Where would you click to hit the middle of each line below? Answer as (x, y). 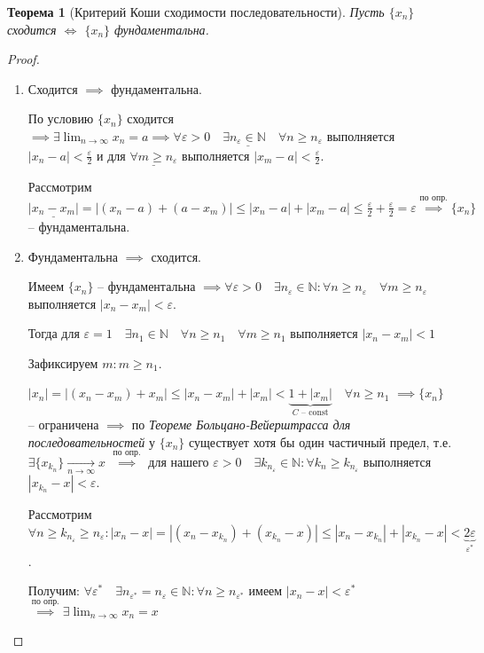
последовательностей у (91, 441)
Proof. (23, 59)
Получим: (54, 590)
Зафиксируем (63, 362)
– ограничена (63, 424)
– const (315, 413)
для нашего (179, 461)
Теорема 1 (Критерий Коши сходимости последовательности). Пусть (196, 12)
